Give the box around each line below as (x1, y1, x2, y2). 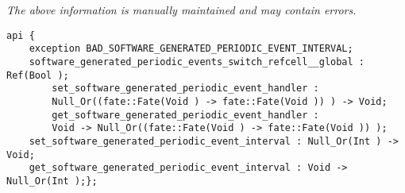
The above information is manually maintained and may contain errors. (6, 2, 357, 17)
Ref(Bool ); (6, 69, 69, 81)
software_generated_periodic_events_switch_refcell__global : (29, 56, 365, 68)
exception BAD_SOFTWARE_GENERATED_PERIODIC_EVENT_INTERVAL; (29, 43, 353, 55)
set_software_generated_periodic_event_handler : (52, 83, 319, 95)
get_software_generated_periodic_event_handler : (52, 109, 319, 121)
